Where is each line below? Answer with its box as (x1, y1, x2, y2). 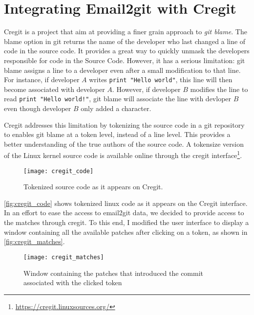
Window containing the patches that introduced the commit (23, 268, 204, 278)
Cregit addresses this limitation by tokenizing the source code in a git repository (4, 119, 245, 130)
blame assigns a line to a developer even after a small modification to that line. (4, 65, 241, 75)
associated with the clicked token (23, 277, 122, 288)
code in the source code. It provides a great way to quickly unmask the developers (4, 45, 250, 56)
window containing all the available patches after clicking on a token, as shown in (4, 226, 248, 237)
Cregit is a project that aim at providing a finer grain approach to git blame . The (4, 26, 247, 37)
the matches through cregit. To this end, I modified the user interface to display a (4, 217, 249, 227)
